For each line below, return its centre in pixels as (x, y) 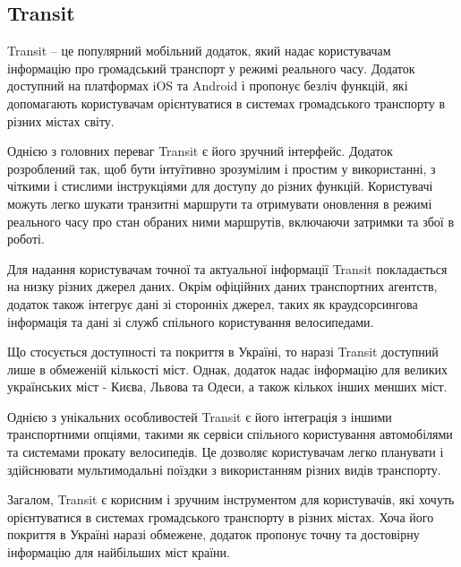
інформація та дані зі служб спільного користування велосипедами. (191, 321)
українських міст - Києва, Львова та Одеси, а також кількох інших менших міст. (227, 387)
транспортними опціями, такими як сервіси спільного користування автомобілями (230, 434)
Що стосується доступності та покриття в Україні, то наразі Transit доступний (223, 352)
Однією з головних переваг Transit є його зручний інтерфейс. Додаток (200, 151)
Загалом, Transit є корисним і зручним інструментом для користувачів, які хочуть (231, 499)
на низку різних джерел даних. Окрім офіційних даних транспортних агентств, (222, 286)
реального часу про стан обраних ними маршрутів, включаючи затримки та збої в (230, 221)
